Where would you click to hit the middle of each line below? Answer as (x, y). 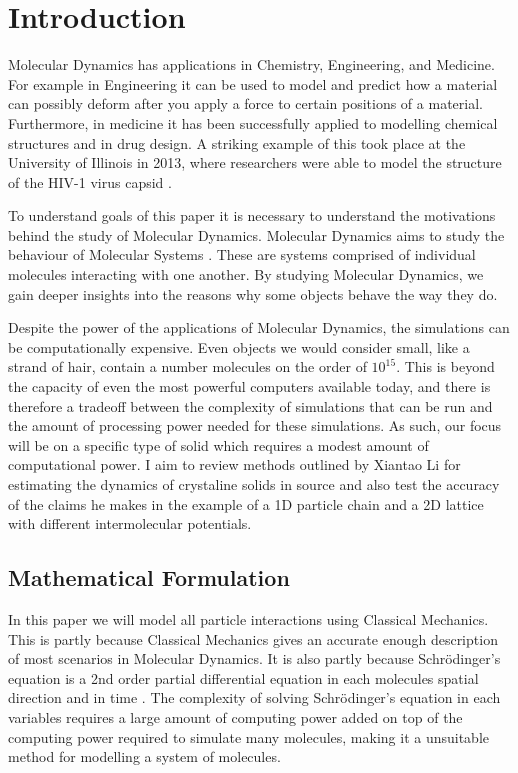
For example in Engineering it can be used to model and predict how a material (253, 83)
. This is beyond (445, 366)
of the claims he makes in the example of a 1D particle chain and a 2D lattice (246, 503)
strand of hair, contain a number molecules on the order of (187, 366)
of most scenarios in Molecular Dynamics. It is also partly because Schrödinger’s (254, 658)
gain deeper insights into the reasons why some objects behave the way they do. (253, 293)
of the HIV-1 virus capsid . (90, 181)
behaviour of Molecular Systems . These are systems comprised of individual (242, 254)
